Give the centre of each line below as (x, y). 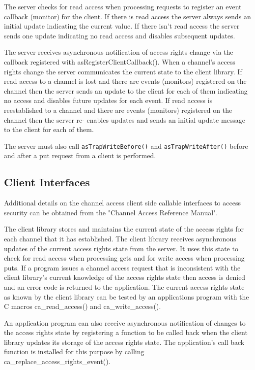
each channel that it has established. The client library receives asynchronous (120, 238)
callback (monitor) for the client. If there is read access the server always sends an (127, 16)
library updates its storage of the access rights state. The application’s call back (124, 342)
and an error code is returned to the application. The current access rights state (124, 286)
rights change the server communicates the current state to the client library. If (123, 71)
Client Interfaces (47, 182)
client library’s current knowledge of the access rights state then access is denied (125, 277)
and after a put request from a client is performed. (80, 155)
